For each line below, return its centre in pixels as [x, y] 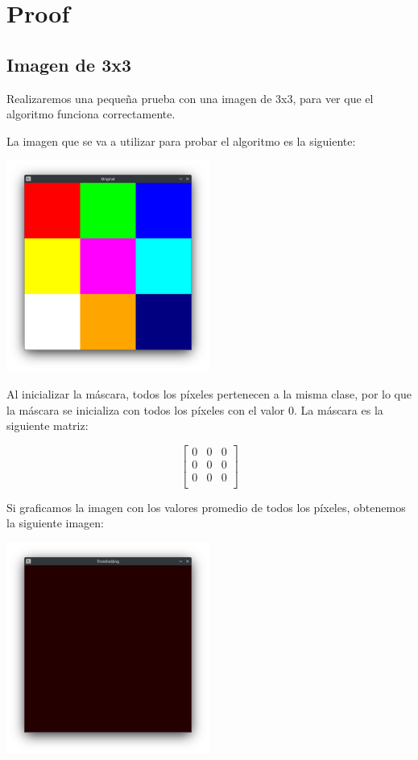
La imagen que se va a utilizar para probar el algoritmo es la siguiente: [181, 140]
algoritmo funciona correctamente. [91, 114]
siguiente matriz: [48, 425]
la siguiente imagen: [56, 523]
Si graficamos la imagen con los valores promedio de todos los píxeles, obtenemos [206, 507]
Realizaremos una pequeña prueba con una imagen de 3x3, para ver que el [190, 98]
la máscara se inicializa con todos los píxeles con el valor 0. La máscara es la [195, 409]
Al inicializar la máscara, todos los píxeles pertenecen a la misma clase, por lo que [209, 393]
